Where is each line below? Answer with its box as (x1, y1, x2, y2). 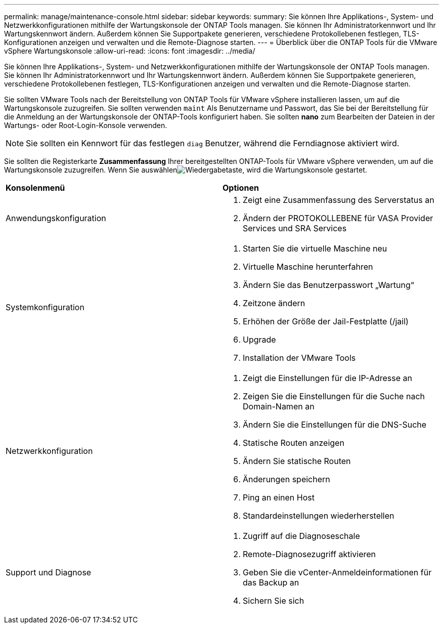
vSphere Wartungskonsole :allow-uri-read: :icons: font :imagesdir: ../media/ (4, 47, 255, 55)
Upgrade (243, 334, 276, 345)
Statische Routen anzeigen (243, 438, 344, 448)
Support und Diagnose (6, 567, 92, 577)
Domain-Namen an (243, 401, 315, 411)
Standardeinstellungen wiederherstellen (243, 511, 394, 521)
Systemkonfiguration (6, 302, 84, 312)
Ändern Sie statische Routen (243, 456, 351, 466)
